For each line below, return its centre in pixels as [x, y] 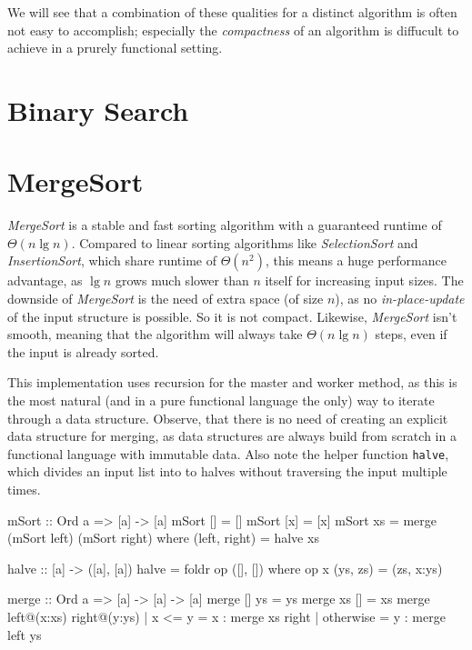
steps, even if [411, 334]
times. [24, 490]
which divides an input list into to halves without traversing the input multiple [227, 471]
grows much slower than [182, 280]
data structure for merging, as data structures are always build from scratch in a [232, 436]
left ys [25, 634]
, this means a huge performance [356, 260]
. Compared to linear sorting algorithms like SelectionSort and [245, 242]
